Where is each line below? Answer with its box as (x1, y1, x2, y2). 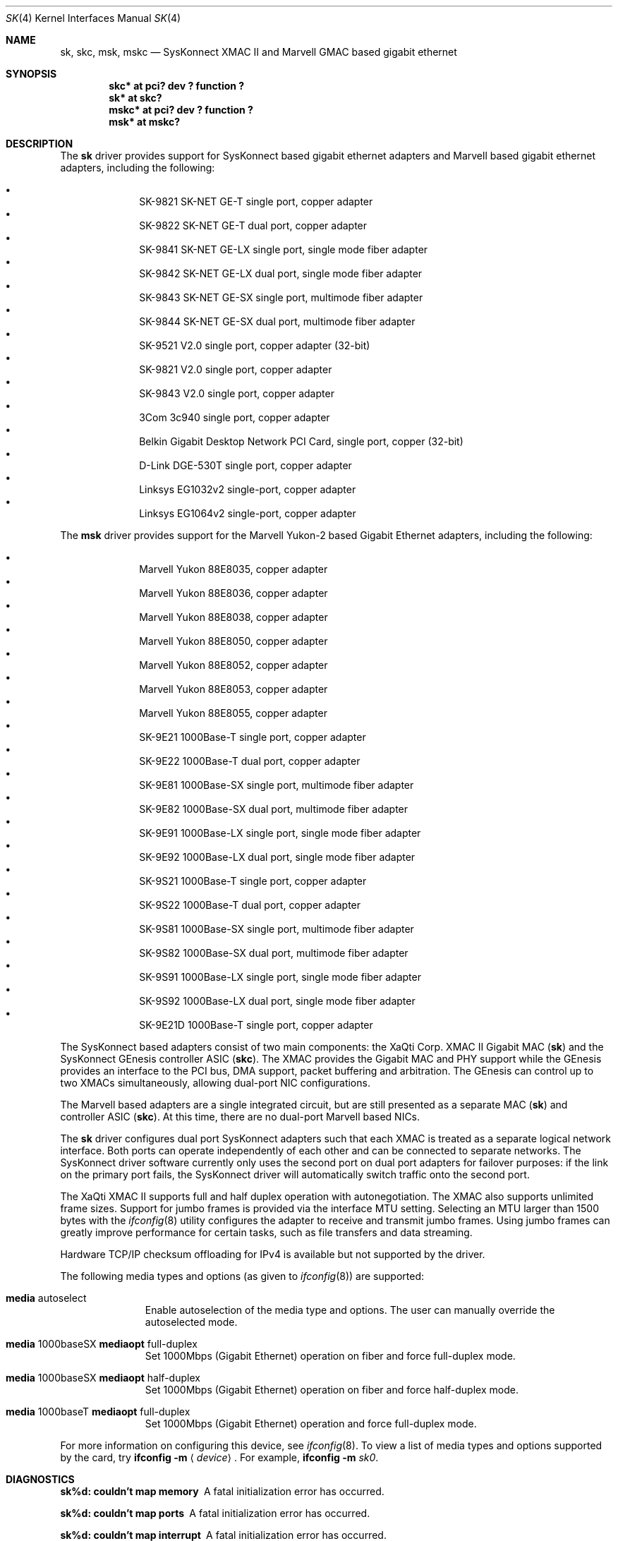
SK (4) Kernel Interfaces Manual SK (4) (6, 12, 181, 24)
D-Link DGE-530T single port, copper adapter (139, 459, 352, 471)
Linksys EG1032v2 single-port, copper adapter (139, 483, 356, 495)
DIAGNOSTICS (6, 1473, 75, 1485)
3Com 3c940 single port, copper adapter (139, 411, 330, 423)
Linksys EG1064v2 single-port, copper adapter (139, 507, 356, 519)
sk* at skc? (109, 92, 162, 104)
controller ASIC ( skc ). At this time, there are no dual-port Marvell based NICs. (60, 1111, 420, 1123)
